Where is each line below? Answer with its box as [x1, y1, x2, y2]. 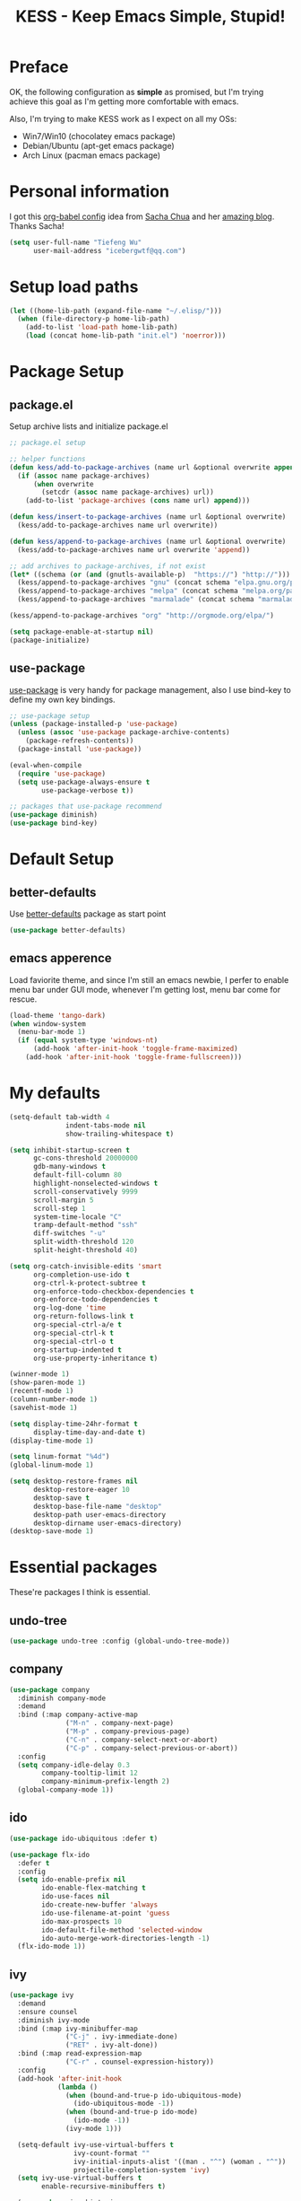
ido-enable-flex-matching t [41, 1883, 146, 1893]
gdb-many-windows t [32, 1162, 106, 1171]
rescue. [9, 994, 38, 1004]
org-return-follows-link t [32, 1312, 134, 1321]
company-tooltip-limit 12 [41, 1768, 139, 1778]
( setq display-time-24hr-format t [9, 1419, 139, 1428]
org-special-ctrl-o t [32, 1337, 115, 1346]
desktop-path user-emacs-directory [32, 1510, 167, 1519]
